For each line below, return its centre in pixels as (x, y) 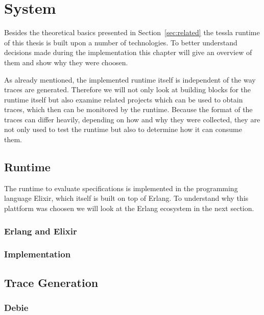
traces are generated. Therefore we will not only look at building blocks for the (127, 89)
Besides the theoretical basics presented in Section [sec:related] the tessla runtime (132, 32)
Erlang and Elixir (41, 231)
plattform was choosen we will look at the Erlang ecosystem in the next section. (129, 208)
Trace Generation (51, 282)
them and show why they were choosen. (66, 62)
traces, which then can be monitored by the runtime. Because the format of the (128, 109)
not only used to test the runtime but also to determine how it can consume (123, 129)
